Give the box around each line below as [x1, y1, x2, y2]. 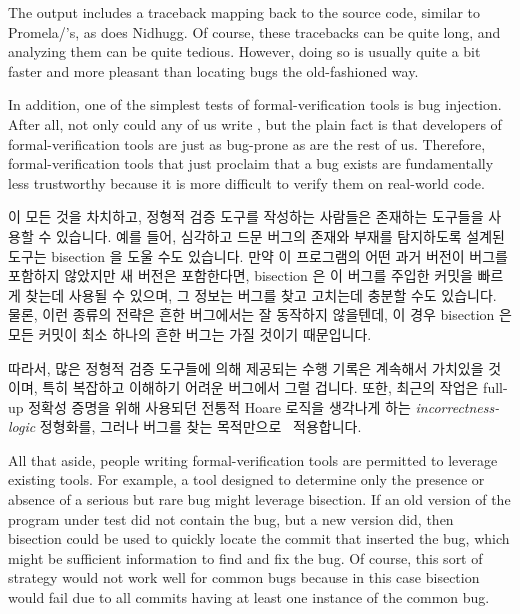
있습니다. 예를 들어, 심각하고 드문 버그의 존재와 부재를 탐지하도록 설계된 [55, 225, 505, 246]
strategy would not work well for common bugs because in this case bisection [8, 567, 480, 588]
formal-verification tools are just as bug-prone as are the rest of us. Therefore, [8, 133, 486, 154]
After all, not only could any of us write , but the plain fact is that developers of [8, 113, 502, 134]
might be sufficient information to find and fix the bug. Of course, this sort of [8, 547, 483, 568]
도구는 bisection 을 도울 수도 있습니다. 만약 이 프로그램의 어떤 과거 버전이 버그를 [8, 245, 508, 266]
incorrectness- [415, 396, 500, 417]
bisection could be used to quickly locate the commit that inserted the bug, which [8, 528, 510, 549]
